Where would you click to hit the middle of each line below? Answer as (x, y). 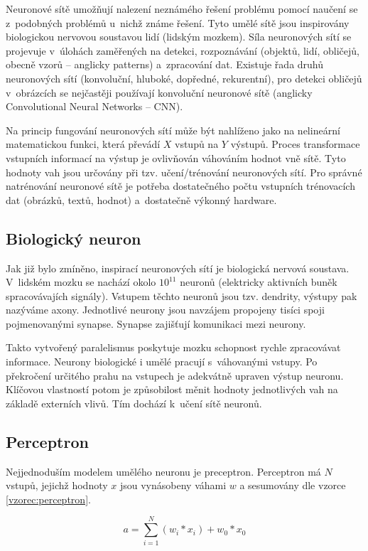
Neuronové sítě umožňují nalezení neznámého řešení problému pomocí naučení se (182, 9)
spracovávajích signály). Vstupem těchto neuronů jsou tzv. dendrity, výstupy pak (182, 295)
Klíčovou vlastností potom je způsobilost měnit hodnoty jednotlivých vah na (172, 389)
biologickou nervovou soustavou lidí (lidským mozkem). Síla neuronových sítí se (179, 37)
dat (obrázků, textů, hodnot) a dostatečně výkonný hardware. (141, 199)
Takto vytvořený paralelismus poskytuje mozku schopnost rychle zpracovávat (173, 347)
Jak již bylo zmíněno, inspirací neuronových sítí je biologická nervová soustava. (178, 268)
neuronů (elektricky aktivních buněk (259, 282)
